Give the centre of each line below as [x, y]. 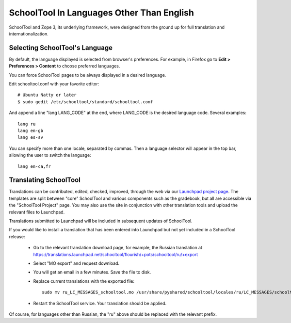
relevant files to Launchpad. [37, 212]
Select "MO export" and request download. [76, 263]
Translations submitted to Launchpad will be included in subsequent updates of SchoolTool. [101, 221]
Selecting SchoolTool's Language [61, 48]
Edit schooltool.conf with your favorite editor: [54, 84]
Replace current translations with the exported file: [84, 281]
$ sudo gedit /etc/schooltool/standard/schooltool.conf [85, 102]
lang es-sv [31, 137]
